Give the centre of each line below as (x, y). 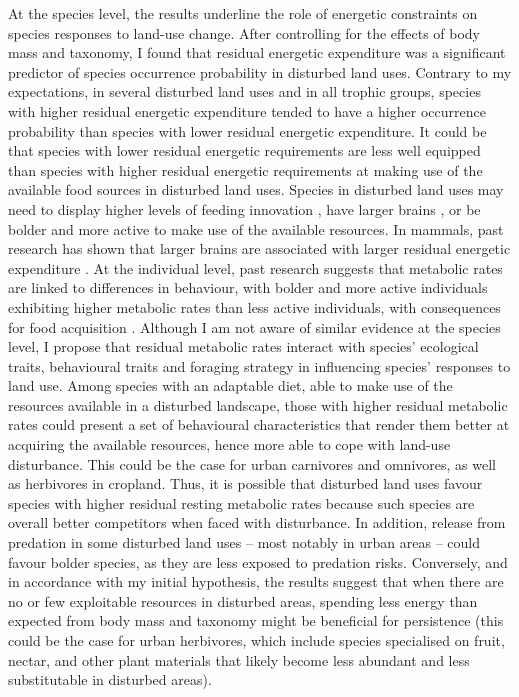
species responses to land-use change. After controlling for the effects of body (244, 32)
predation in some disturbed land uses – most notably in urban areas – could (244, 542)
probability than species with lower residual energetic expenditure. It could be (247, 130)
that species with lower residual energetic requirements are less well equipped (244, 150)
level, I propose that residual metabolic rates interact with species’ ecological (243, 346)
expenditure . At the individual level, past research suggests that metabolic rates (255, 267)
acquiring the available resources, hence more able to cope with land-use (229, 444)
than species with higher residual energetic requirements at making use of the (245, 169)
